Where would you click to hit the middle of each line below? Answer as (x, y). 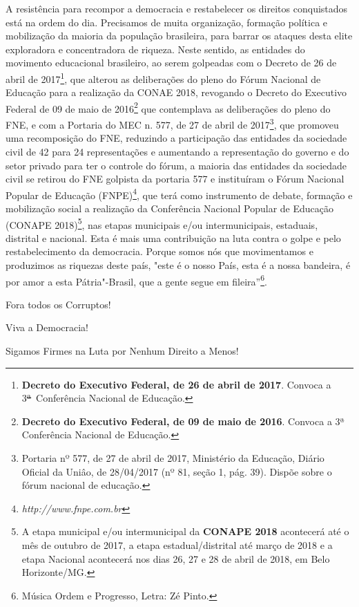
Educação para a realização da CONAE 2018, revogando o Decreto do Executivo (176, 92)
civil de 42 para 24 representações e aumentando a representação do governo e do (177, 151)
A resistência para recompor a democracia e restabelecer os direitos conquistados (177, 8)
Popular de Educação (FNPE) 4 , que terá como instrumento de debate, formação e (179, 194)
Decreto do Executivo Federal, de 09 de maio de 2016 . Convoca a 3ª (183, 421)
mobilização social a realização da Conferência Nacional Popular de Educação (170, 208)
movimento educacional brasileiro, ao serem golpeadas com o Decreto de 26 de (171, 63)
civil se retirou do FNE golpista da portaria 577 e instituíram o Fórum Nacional (175, 179)
